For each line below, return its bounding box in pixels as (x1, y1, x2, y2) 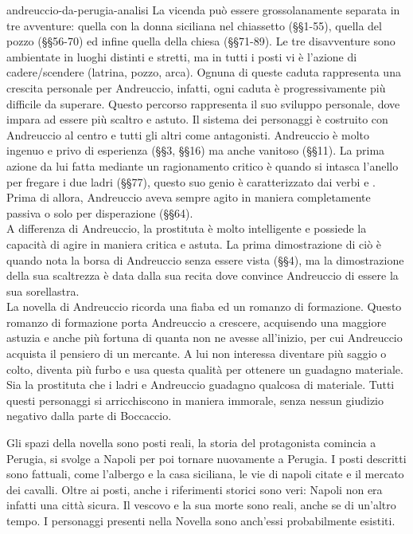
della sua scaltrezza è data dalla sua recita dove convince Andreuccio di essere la (6, 267, 399, 284)
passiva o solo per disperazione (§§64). (6, 204, 193, 221)
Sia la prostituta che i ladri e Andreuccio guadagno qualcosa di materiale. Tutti (6, 376, 395, 393)
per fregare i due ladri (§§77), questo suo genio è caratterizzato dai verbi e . (6, 173, 376, 190)
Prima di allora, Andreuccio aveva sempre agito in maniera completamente (6, 189, 371, 206)
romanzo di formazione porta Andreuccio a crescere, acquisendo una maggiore (6, 313, 387, 330)
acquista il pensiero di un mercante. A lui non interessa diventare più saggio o (6, 345, 387, 362)
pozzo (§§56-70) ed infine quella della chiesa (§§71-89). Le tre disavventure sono (6, 33, 395, 49)
